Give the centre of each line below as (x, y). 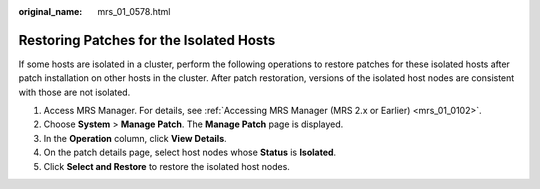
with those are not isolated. (74, 92)
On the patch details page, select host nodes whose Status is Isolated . (190, 152)
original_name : (50, 11)
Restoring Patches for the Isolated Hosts (147, 40)
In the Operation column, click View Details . (135, 138)
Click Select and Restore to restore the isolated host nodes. (166, 166)
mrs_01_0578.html (134, 11)
